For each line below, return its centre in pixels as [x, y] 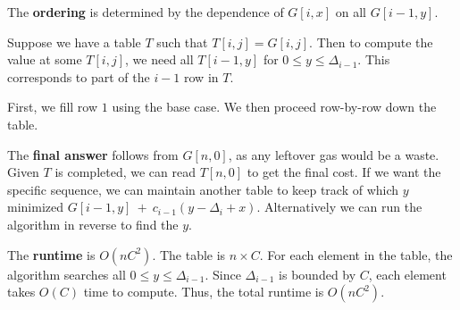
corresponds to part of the [79, 76]
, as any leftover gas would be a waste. [334, 154]
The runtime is [51, 254]
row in [201, 76]
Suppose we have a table [74, 42]
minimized [35, 207]
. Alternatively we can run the [339, 207]
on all [351, 12]
